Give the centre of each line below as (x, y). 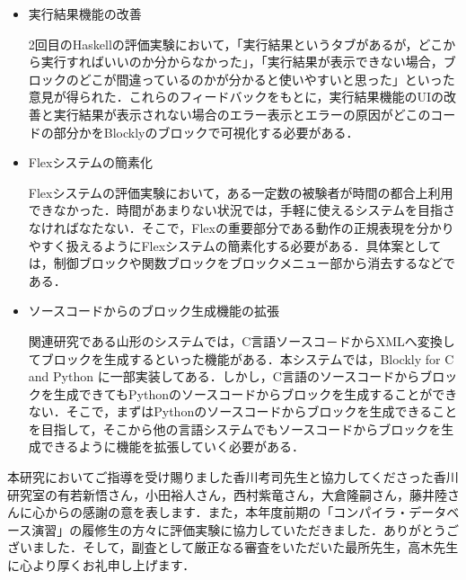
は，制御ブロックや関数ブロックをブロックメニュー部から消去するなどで (242, 263)
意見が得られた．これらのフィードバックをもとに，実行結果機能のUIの (236, 97)
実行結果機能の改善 (85, 13)
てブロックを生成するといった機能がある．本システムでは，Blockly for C (241, 358)
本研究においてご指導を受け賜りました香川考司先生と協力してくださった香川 (233, 477)
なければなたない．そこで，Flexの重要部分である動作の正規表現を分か (235, 227)
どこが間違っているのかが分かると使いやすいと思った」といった (267, 79)
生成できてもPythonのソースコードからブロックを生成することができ (255, 393)
